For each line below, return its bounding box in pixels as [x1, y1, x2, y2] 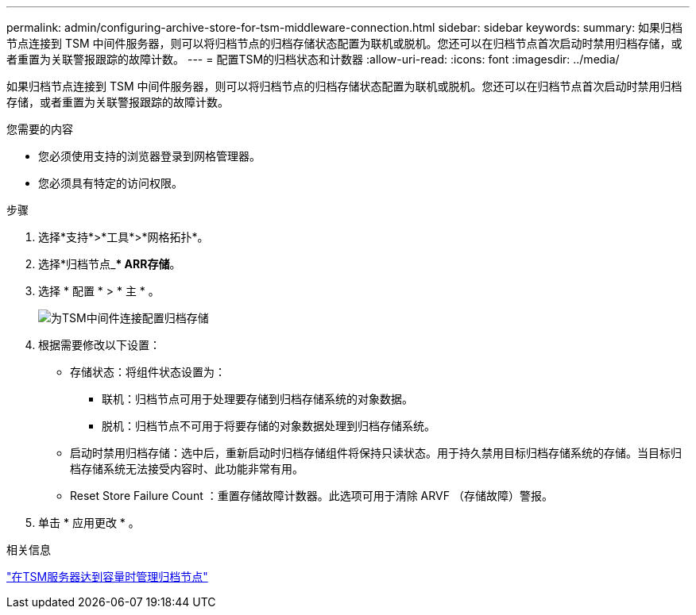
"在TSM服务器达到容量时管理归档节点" [6, 570, 208, 583]
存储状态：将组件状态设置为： [70, 365, 226, 379]
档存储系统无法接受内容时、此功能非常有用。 [70, 462, 304, 475]
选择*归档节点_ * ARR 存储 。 [38, 257, 181, 271]
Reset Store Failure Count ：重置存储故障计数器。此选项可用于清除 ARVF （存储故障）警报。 [70, 489, 553, 502]
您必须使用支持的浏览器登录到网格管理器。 [38, 149, 261, 163]
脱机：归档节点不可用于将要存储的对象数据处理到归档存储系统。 [102, 419, 435, 432]
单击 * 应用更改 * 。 [38, 516, 140, 529]
